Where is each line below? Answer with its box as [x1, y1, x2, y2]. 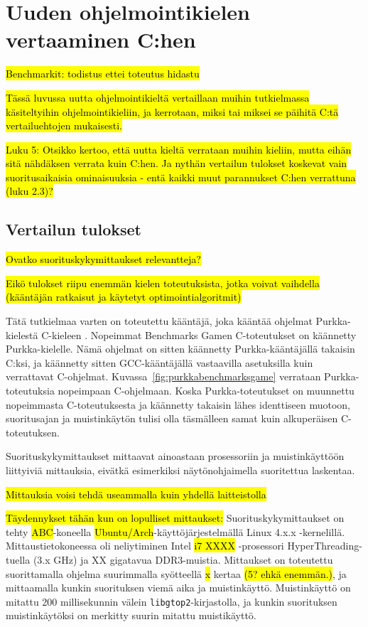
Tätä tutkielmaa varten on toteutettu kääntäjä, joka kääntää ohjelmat [6, 313, 313, 328]
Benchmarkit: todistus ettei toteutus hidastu [6, 66, 200, 81]
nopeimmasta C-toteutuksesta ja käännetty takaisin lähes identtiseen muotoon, [6, 397, 351, 412]
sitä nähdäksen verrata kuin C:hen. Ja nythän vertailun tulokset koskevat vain [6, 156, 347, 171]
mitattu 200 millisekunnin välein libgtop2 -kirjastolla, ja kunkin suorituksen [6, 594, 337, 609]
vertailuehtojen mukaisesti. [6, 118, 122, 133]
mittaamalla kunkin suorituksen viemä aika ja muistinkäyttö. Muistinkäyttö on [6, 580, 351, 595]
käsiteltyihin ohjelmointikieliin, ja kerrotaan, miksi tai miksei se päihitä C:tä [6, 104, 339, 119]
